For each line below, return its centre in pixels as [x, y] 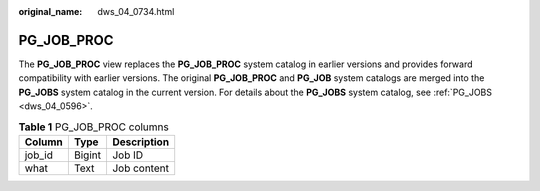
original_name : [50, 11]
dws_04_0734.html [136, 11]
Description [140, 142]
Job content [140, 168]
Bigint [87, 155]
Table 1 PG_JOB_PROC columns [93, 127]
